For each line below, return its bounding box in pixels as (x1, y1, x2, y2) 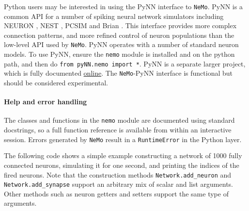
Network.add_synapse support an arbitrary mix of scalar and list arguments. (4, 179, 233, 189)
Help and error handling (4, 97, 87, 107)
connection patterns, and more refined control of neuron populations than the (4, 30, 234, 40)
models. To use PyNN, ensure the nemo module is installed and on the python (4, 49, 235, 59)
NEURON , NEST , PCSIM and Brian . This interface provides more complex (4, 20, 237, 31)
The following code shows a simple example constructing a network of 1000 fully (4, 150, 242, 161)
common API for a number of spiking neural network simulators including (4, 11, 224, 21)
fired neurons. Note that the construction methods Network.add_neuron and (4, 169, 232, 179)
